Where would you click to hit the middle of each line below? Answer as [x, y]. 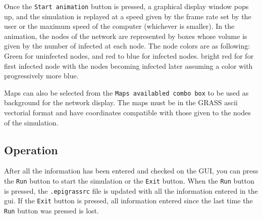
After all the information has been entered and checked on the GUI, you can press [131, 171]
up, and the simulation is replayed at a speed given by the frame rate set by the [128, 16]
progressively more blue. [41, 76]
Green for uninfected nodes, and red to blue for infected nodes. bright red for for [129, 56]
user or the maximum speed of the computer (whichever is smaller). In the [119, 26]
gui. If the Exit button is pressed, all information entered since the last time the [128, 201]
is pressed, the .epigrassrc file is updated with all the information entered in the [131, 190]
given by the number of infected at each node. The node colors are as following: [127, 46]
